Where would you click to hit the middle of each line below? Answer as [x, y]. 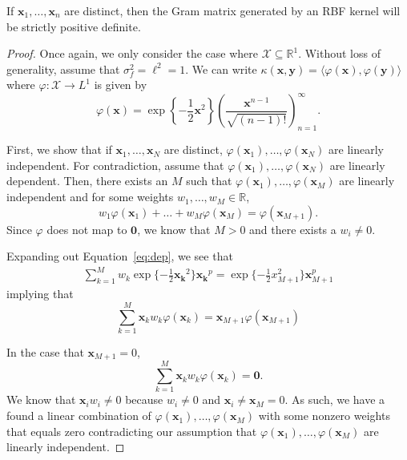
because [144, 399]
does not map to [87, 229]
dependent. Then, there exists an [87, 181]
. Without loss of [339, 53]
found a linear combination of [79, 416]
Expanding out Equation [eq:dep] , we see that [120, 256]
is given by [121, 85]
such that [209, 181]
